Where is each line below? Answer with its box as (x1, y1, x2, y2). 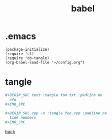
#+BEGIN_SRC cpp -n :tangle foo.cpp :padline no (5, 110, 107, 116)
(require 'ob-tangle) (5, 55, 50, 61)
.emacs (5, 31, 36, 42)
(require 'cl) (5, 51, 35, 56)
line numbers (9, 115, 37, 120)
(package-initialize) (5, 47, 50, 52)
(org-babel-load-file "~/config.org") (5, 60, 85, 65)
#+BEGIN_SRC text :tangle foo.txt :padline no (5, 92, 103, 98)
